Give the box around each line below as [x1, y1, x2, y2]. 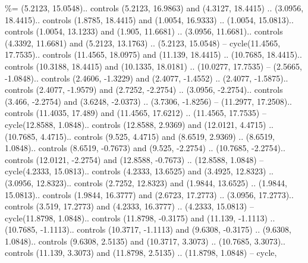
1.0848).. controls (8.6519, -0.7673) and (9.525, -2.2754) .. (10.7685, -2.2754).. [5, 142, 285, 154]
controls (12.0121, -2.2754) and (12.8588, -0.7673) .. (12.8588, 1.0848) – [5, 153, 264, 165]
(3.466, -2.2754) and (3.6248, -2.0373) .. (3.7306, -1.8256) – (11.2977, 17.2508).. [5, 95, 293, 107]
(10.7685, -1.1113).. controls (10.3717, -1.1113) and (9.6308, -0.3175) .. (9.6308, [5, 223, 291, 236]
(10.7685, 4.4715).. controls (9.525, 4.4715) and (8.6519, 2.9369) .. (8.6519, [5, 130, 275, 142]
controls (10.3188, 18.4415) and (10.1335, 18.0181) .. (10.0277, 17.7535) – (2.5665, [5, 60, 302, 72]
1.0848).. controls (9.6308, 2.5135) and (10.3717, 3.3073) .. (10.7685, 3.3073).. [5, 234, 285, 247]
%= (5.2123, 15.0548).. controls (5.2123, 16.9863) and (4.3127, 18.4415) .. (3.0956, [5, 2, 304, 14]
